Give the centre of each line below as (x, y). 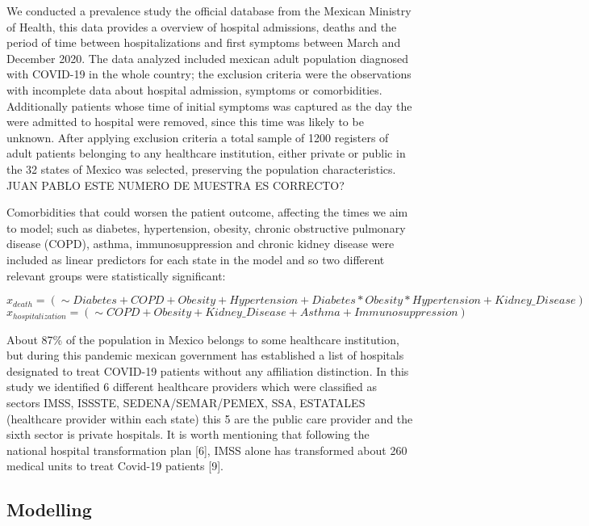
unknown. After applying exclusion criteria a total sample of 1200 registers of (198, 137)
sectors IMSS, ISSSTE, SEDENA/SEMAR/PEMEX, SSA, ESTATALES (186, 402)
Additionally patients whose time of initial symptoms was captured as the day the (209, 105)
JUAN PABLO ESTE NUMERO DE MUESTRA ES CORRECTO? (175, 185)
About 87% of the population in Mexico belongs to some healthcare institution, (203, 339)
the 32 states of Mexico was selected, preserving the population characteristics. (201, 168)
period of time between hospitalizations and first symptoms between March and (204, 42)
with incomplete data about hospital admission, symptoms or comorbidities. (194, 89)
